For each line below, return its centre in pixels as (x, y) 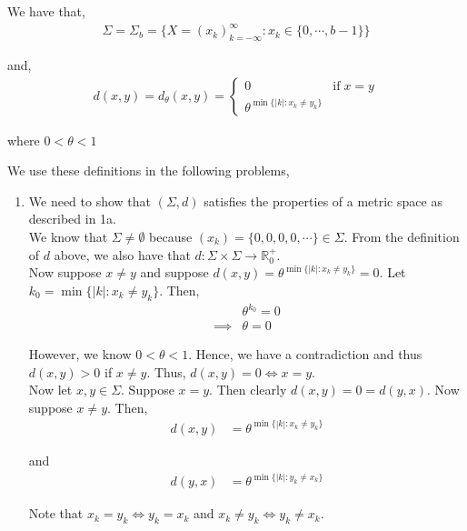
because (171, 236)
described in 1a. (72, 219)
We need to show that (90, 200)
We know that (68, 236)
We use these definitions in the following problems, (149, 170)
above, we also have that (122, 254)
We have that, (46, 11)
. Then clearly (248, 390)
